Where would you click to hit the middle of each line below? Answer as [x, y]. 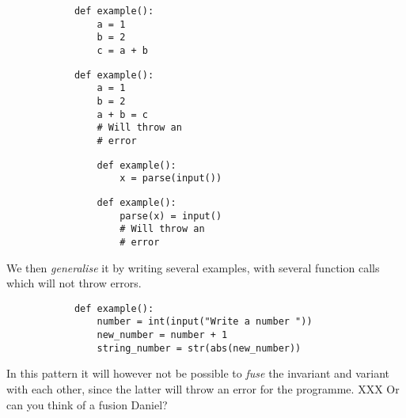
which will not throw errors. [74, 283]
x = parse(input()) [171, 179]
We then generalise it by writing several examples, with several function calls [193, 267]
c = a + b [122, 50]
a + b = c [122, 114]
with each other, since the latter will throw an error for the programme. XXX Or [203, 388]
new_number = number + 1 [162, 335]
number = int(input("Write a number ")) [205, 322]
